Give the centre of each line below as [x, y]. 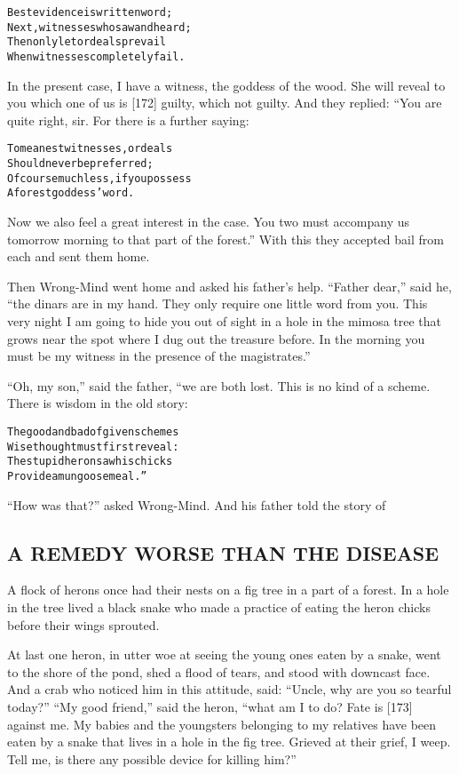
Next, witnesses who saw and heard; [99, 27]
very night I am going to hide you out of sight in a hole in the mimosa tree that [225, 321]
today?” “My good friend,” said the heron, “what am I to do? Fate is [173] [210, 706]
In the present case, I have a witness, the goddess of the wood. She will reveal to [226, 85]
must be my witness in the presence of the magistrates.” [159, 356]
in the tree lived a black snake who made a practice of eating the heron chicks [219, 606]
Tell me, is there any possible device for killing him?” [152, 758]
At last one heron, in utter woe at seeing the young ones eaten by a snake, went [224, 654]
